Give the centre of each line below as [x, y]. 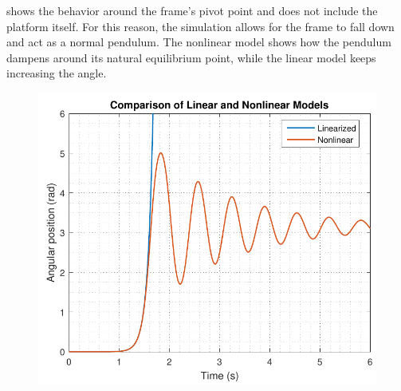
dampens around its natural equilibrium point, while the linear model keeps [191, 57]
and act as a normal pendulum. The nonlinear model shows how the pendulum [199, 42]
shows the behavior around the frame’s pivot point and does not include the [192, 10]
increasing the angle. [57, 73]
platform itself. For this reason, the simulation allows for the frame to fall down [200, 26]
